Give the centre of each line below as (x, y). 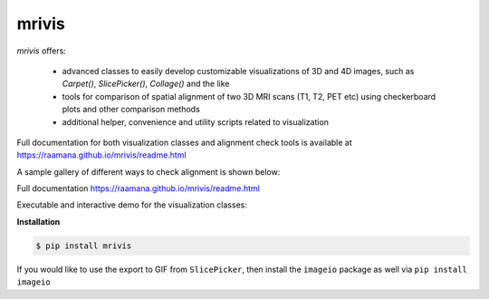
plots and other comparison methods (131, 110)
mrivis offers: (42, 51)
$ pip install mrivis (84, 246)
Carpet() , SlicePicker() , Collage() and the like (146, 84)
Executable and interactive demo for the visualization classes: (132, 205)
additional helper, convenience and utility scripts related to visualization (196, 121)
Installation (38, 221)
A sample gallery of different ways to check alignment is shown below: (149, 171)
